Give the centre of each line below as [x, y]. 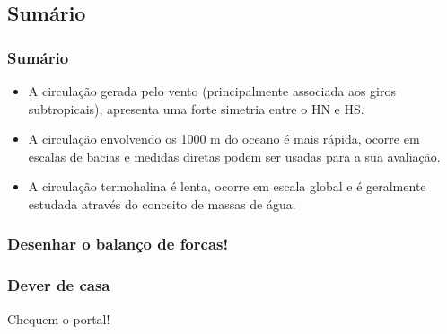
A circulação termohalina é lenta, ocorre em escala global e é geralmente [227, 186]
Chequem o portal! [59, 318]
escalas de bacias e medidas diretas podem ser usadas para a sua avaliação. [234, 156]
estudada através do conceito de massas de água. [162, 203]
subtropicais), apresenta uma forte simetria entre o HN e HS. [196, 108]
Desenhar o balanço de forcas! [118, 244]
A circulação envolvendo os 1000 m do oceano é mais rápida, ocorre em [224, 139]
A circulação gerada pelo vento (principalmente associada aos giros [212, 91]
